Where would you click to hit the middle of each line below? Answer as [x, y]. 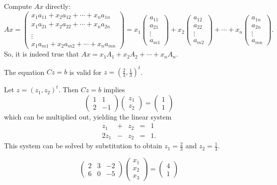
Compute [18, 6]
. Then [69, 90]
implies [114, 90]
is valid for [85, 72]
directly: [58, 6]
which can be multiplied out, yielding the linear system [88, 116]
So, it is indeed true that [42, 54]
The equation [24, 72]
